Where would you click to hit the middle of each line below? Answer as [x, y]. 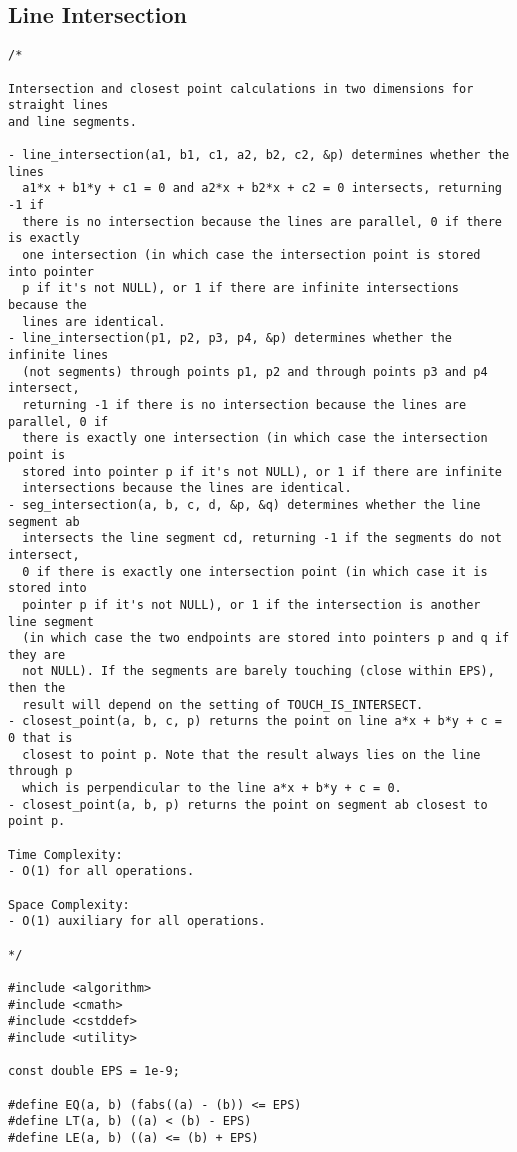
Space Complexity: [69, 904]
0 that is [40, 738]
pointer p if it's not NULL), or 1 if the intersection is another [251, 604]
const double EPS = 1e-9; [94, 1071]
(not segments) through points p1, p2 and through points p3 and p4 [255, 371]
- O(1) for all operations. [101, 871]
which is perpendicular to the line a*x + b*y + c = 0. [212, 788]
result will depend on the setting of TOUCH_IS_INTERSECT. [223, 704]
